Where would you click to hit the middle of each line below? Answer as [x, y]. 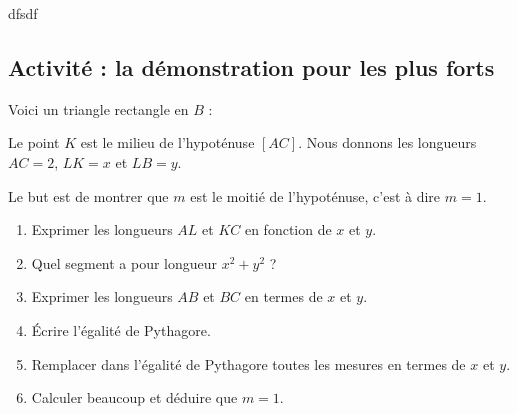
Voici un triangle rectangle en [98, 108]
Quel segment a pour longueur [124, 262]
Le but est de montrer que [88, 195]
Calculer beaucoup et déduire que [134, 397]
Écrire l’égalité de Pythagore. [121, 329]
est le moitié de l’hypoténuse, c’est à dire [315, 195]
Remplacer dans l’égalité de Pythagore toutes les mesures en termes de [248, 363]
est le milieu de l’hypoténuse [167, 142]
